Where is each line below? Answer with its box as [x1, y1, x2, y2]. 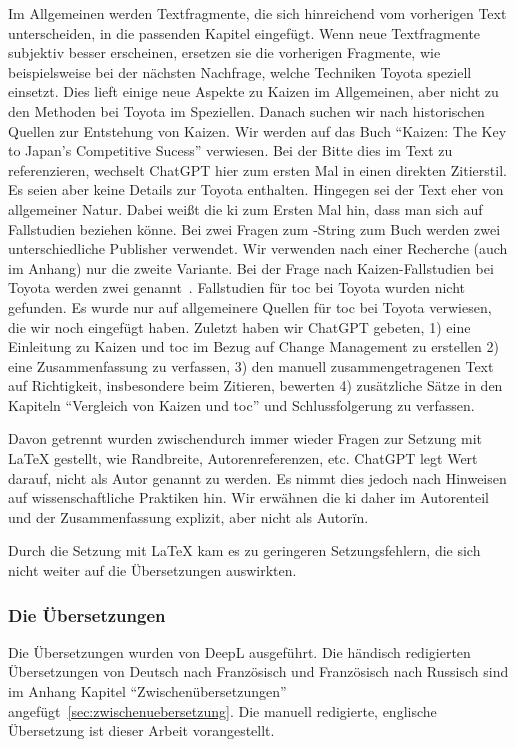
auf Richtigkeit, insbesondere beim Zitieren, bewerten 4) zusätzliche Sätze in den [8, 375, 503, 396]
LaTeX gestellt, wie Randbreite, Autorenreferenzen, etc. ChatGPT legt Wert [8, 448, 478, 469]
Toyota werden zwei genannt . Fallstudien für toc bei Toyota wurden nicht [8, 277, 465, 298]
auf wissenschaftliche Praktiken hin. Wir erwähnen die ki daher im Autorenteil [8, 487, 489, 508]
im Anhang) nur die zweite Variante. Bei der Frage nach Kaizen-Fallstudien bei [8, 257, 494, 278]
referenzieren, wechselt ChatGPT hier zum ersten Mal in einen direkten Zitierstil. [8, 159, 507, 180]
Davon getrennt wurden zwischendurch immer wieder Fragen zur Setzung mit [8, 428, 483, 449]
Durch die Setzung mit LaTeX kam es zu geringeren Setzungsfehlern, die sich [8, 540, 481, 561]
